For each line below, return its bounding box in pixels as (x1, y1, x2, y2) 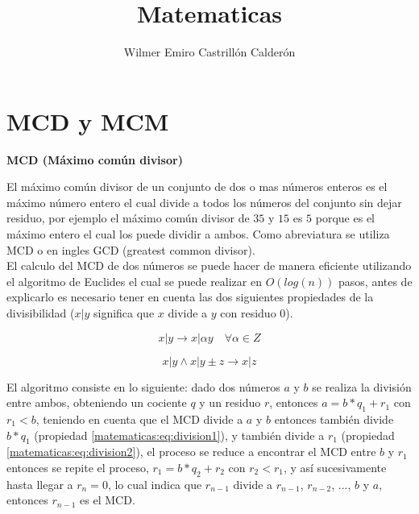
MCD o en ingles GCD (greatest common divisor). (6, 241, 255, 258)
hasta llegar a (6, 475, 73, 492)
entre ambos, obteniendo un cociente (6, 394, 187, 411)
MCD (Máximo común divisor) (6, 151, 183, 168)
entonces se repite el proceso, (6, 458, 149, 475)
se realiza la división (312, 378, 412, 395)
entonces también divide (274, 410, 394, 427)
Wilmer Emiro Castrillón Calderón (123, 44, 296, 60)
